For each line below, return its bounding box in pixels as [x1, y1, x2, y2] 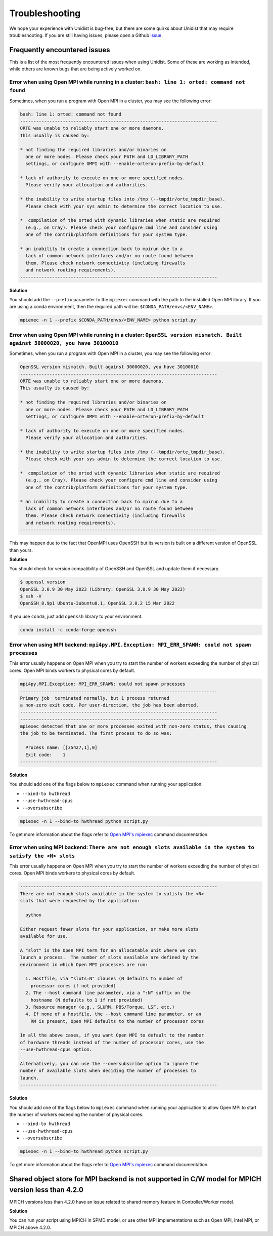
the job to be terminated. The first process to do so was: [20, 731, 172, 736]
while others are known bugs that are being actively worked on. [9, 66, 142, 72]
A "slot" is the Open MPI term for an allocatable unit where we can [20, 947, 196, 953]
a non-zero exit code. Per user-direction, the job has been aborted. [20, 702, 199, 708]
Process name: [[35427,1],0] [25, 745, 98, 750]
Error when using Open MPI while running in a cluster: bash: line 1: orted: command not [9, 78, 245, 86]
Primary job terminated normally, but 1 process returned [20, 695, 169, 701]
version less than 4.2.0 [9, 1185, 83, 1194]
